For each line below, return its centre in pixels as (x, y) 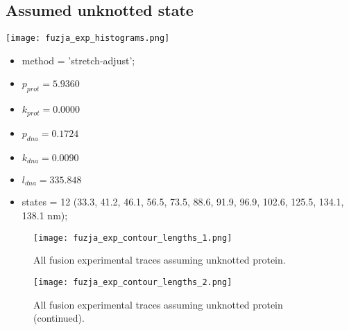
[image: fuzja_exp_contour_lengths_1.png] (133, 238)
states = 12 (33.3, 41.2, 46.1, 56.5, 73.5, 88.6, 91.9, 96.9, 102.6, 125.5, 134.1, (183, 202)
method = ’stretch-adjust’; (78, 60)
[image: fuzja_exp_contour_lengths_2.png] (133, 282)
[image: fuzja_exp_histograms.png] (88, 38)
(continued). (59, 318)
